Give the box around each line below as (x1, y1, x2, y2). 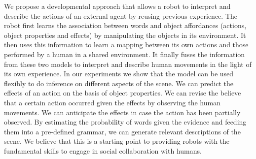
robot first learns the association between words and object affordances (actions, (4, 20, 247, 31)
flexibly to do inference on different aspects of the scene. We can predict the (4, 78, 234, 88)
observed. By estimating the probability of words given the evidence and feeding (4, 117, 247, 127)
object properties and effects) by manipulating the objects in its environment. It (4, 30, 246, 40)
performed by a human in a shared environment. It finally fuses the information (4, 49, 245, 59)
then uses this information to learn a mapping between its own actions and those (4, 39, 249, 50)
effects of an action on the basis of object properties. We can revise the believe (4, 88, 241, 98)
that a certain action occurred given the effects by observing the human (4, 97, 220, 107)
